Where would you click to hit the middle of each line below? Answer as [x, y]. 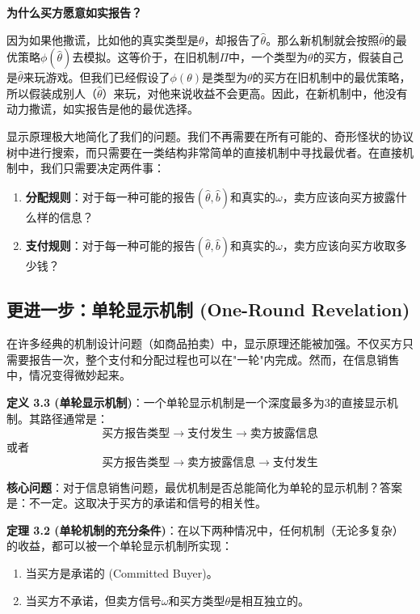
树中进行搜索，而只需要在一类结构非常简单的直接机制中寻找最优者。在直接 [204, 152]
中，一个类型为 [269, 57]
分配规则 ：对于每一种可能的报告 [110, 196]
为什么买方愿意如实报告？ [74, 12]
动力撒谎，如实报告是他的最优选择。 [103, 109]
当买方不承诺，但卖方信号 [93, 600]
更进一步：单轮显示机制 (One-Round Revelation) [208, 309]
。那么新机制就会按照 [323, 39]
